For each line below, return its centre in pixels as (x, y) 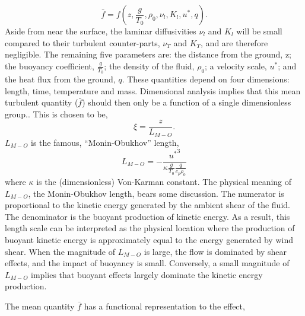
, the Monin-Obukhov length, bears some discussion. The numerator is (156, 193)
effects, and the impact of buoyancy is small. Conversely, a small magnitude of (147, 263)
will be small (259, 31)
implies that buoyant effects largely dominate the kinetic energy (147, 274)
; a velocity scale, (236, 66)
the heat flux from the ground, (60, 79)
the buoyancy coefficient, (50, 66)
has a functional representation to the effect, (164, 306)
